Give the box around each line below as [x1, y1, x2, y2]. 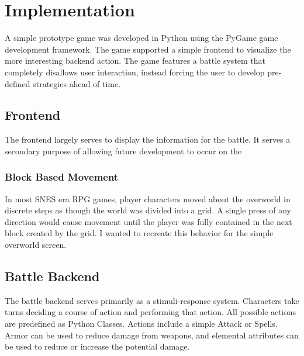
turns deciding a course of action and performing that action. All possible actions [5, 306, 296, 318]
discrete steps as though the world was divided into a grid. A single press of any [5, 204, 291, 216]
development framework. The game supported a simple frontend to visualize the [5, 43, 291, 55]
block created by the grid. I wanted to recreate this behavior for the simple [5, 227, 274, 239]
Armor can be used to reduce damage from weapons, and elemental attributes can [5, 329, 299, 341]
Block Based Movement [5, 170, 119, 184]
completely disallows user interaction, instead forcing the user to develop [5, 65, 265, 78]
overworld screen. [5, 239, 67, 251]
